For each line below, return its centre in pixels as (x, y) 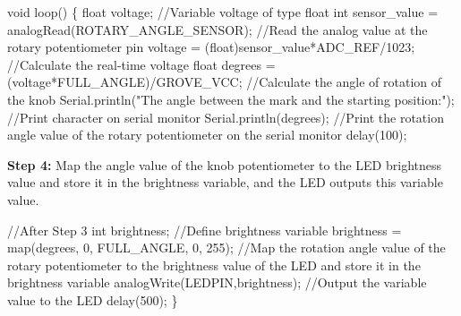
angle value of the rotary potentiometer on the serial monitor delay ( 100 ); (207, 135)
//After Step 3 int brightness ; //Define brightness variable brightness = (205, 230)
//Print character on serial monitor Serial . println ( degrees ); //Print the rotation (226, 117)
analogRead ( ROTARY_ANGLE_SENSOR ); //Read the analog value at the (218, 29)
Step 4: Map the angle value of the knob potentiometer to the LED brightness (225, 164)
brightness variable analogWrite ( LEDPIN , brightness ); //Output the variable (217, 282)
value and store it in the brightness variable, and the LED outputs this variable (225, 182)
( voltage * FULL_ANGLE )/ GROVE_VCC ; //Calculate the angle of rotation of (225, 82)
